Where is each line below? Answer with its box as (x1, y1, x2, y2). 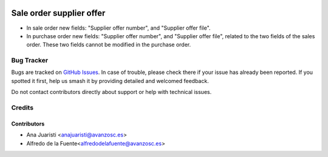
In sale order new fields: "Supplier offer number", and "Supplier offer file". (26, 24, 211, 32)
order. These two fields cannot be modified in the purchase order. (26, 41, 191, 48)
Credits (11, 103, 33, 112)
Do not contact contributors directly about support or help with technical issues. (11, 89, 212, 96)
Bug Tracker (11, 56, 49, 65)
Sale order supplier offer (11, 8, 106, 18)
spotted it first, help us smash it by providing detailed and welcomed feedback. (11, 77, 209, 84)
